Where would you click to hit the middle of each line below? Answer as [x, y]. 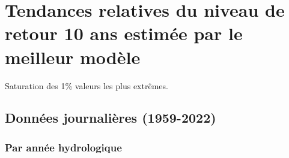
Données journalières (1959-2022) [111, 118]
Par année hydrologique [63, 147]
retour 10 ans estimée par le [124, 33]
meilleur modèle [73, 57]
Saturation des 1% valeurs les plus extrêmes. [87, 85]
